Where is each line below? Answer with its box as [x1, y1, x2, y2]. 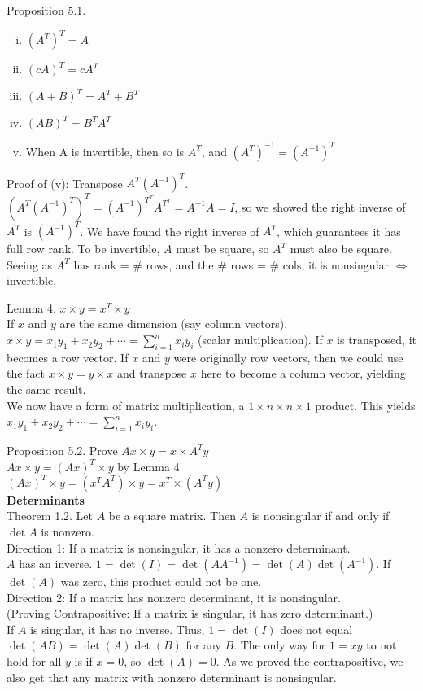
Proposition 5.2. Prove [7, 442, 118, 459]
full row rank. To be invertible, [7, 240, 160, 257]
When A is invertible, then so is [25, 142, 185, 160]
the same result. [7, 381, 86, 398]
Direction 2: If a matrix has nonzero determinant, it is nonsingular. [7, 588, 341, 606]
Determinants [7, 491, 85, 508]
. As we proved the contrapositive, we [216, 653, 403, 670]
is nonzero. [41, 523, 94, 540]
